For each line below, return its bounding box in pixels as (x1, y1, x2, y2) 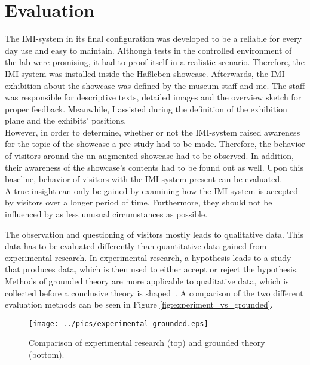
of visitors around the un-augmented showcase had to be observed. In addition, (5, 149, 294, 162)
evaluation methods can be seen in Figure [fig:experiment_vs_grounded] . (5, 298, 273, 311)
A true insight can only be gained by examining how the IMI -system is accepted (5, 184, 299, 197)
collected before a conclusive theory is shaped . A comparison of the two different (5, 286, 303, 299)
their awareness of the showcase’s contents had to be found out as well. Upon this (5, 161, 303, 173)
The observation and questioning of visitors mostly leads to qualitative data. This (5, 228, 303, 240)
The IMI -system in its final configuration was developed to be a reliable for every (5, 32, 302, 45)
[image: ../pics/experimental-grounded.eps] (29, 319, 208, 328)
